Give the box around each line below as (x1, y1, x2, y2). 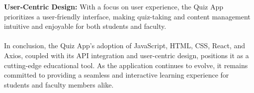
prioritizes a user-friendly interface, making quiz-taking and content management (4, 11, 251, 21)
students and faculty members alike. (4, 79, 114, 90)
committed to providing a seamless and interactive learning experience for (4, 70, 229, 80)
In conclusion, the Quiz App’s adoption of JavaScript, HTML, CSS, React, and (4, 40, 245, 51)
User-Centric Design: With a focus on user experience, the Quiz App (4, 1, 223, 11)
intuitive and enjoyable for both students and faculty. (4, 21, 167, 31)
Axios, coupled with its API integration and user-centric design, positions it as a (4, 50, 249, 60)
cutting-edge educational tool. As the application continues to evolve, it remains (4, 60, 248, 70)
